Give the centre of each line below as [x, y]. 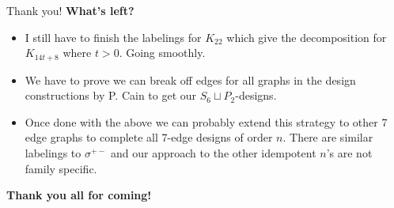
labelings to [53, 153]
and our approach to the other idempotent [214, 153]
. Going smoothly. [162, 53]
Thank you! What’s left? [70, 10]
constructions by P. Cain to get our [111, 95]
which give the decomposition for [307, 37]
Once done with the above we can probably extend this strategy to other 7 [206, 121]
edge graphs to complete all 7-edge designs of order [149, 137]
